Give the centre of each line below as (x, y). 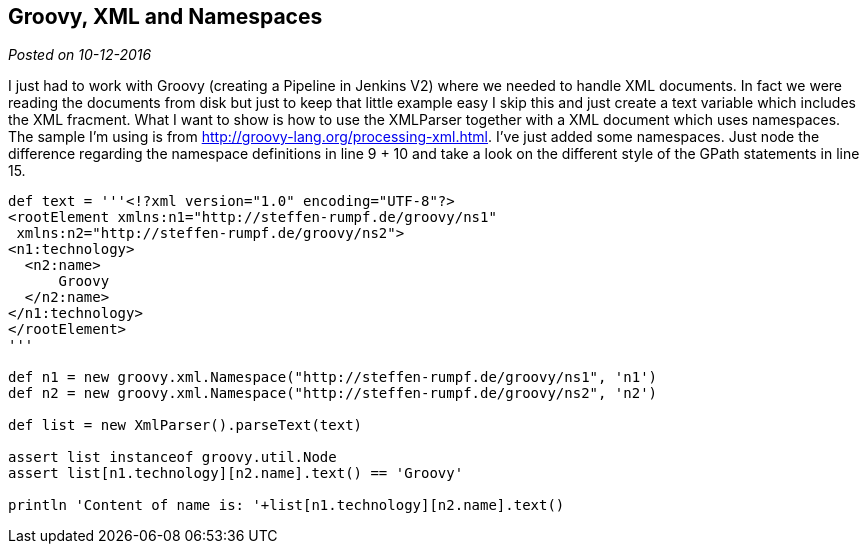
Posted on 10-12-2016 (80, 55)
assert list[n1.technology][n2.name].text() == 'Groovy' (236, 473)
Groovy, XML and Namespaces (165, 16)
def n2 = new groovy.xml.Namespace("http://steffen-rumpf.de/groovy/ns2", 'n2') (333, 393)
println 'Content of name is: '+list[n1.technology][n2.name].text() (286, 505)
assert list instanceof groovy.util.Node (172, 457)
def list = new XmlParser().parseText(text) (185, 425)
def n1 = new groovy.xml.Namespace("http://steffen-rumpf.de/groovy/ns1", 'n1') (333, 377)
